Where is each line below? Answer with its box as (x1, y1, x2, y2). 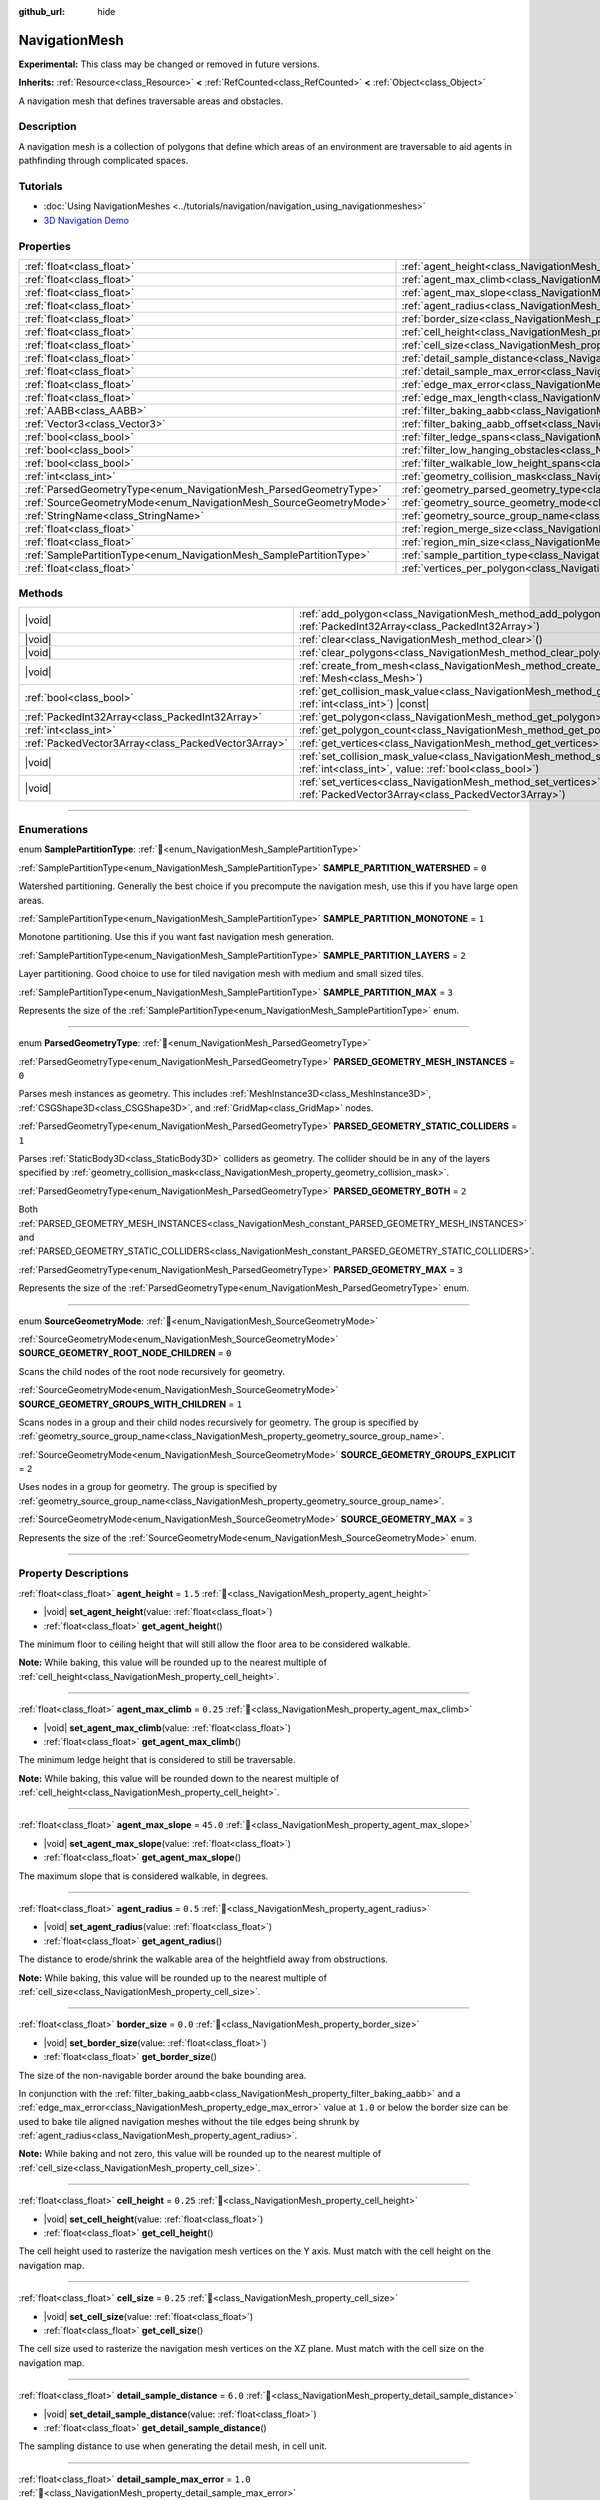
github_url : (18, 6, 65, 17)
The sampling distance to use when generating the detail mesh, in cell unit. (18, 2440, 328, 2452)
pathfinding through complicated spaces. (18, 155, 189, 167)
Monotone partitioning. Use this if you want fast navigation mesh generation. (18, 931, 335, 943)
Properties (18, 239, 72, 253)
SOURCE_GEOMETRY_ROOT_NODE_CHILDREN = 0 (18, 1347, 232, 1359)
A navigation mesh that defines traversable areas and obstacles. (18, 95, 284, 107)
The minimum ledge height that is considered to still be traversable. (18, 1754, 296, 1766)
